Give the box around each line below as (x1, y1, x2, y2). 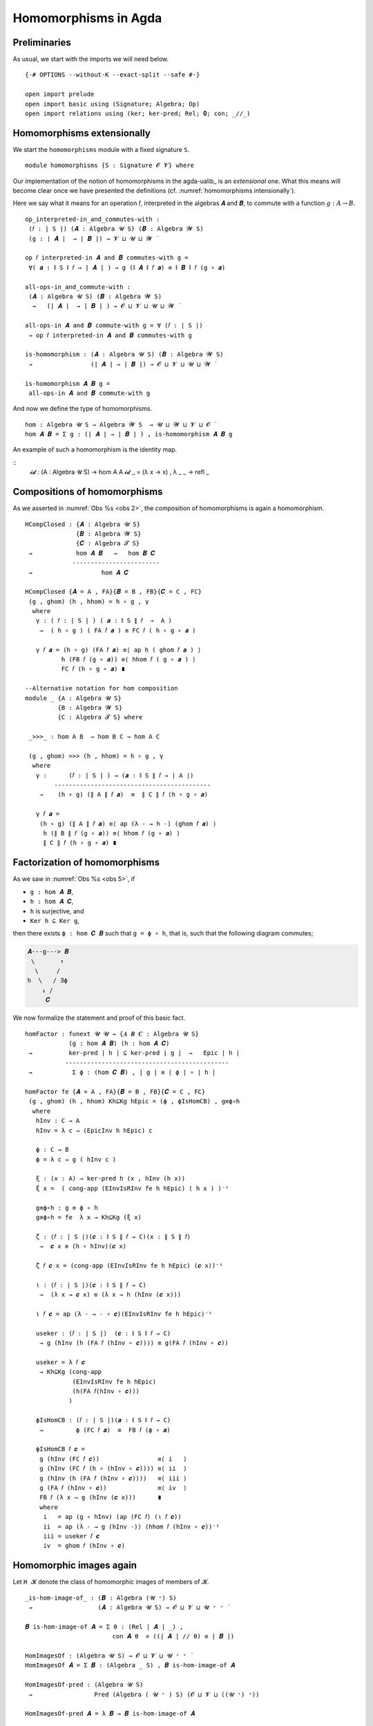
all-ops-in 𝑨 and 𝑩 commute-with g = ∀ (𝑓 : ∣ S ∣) (25, 322, 203, 329)
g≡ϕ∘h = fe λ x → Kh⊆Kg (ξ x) (35, 1214, 142, 1221)
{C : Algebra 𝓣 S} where (57, 713, 143, 721)
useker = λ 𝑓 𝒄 (35, 1358, 86, 1366)
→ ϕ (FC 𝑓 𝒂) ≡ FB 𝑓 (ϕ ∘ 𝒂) (39, 1426, 171, 1434)
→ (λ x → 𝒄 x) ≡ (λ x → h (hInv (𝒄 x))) (39, 1291, 182, 1299)
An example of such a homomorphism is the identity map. (12, 445, 178, 454)
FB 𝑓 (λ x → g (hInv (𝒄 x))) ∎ (39, 1493, 162, 1502)
